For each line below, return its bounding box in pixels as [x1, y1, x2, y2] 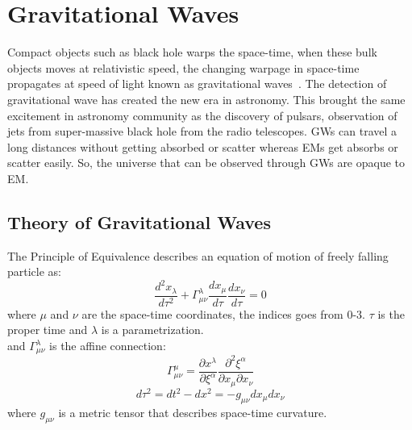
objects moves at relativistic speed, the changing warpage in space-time [7, 59, 360, 76]
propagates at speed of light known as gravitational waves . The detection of [7, 75, 387, 92]
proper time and [7, 321, 88, 338]
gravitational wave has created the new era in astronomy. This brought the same [7, 90, 406, 107]
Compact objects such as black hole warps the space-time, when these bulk [7, 44, 377, 61]
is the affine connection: [49, 337, 166, 354]
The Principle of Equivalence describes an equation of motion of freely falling [7, 247, 389, 264]
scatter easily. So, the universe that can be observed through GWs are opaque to [7, 154, 406, 171]
